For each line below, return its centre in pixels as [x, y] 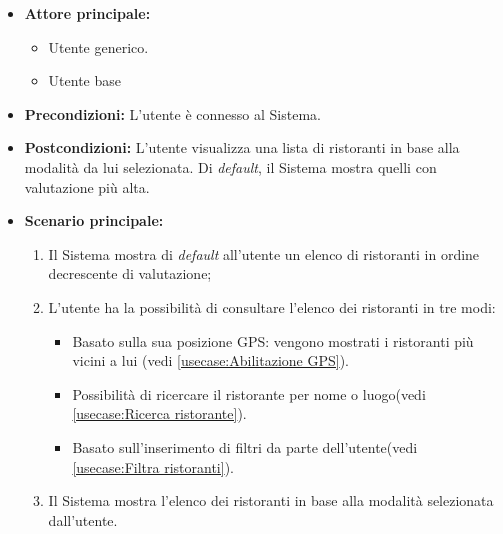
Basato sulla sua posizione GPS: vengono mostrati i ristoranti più [273, 340]
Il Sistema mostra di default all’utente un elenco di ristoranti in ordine [264, 253]
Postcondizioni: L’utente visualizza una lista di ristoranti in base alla [242, 147]
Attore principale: [87, 13]
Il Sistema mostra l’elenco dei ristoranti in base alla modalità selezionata [271, 500]
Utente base [84, 80]
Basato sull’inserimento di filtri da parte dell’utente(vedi [245, 446]
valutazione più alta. [87, 186]
